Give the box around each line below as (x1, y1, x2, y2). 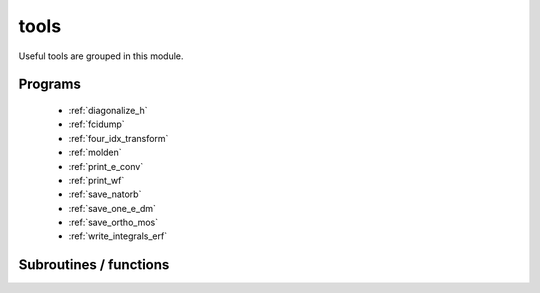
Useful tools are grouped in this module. (18, 50, 184, 62)
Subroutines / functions (18, 256, 170, 274)
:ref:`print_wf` (68, 174, 125, 186)
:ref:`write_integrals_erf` (68, 230, 168, 242)
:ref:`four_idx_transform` (68, 132, 169, 144)
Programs (18, 76, 82, 93)
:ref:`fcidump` (68, 118, 125, 130)
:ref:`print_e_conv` (68, 160, 144, 172)
